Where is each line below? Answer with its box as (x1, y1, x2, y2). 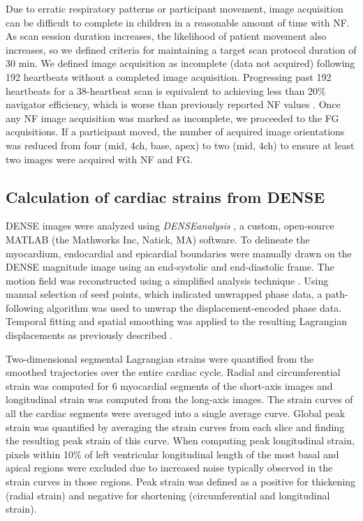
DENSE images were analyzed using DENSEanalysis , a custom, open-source (6, 218, 334, 233)
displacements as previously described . (6, 328, 173, 342)
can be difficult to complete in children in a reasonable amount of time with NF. (6, 15, 350, 29)
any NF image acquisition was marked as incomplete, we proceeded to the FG (6, 110, 339, 125)
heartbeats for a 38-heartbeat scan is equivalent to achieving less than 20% (6, 83, 326, 98)
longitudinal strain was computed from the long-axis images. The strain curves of (6, 392, 353, 407)
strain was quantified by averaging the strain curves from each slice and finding (6, 419, 345, 434)
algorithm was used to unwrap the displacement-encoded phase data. (47, 300, 342, 315)
